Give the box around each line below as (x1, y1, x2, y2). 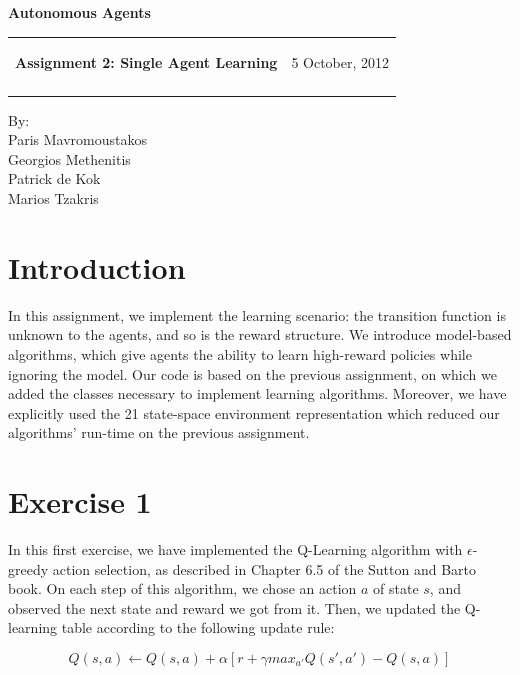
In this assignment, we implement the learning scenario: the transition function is (8, 304, 506, 325)
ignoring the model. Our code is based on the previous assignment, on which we (8, 363, 497, 384)
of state (373, 578, 419, 599)
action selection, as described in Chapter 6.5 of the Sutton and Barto (52, 558, 477, 579)
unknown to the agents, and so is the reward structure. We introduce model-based (8, 324, 512, 345)
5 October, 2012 (291, 52, 390, 73)
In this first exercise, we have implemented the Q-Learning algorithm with (8, 539, 463, 560)
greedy (8, 558, 49, 579)
